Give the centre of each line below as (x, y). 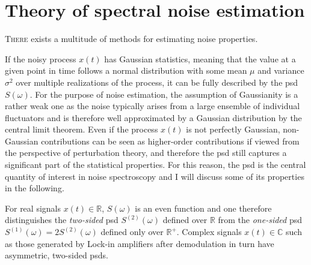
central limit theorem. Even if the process (82, 129)
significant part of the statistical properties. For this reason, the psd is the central (155, 165)
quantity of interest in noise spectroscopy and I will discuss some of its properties (155, 176)
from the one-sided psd (260, 220)
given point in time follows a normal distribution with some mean (126, 70)
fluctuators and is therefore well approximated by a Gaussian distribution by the (153, 117)
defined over (185, 220)
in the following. (35, 188)
